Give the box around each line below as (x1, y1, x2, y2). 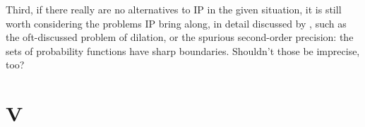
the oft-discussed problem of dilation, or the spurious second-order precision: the (6, 30, 354, 44)
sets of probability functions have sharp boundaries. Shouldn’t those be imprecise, (6, 43, 360, 58)
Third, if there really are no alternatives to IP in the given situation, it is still (6, 2, 342, 16)
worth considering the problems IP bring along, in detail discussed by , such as (6, 16, 347, 30)
